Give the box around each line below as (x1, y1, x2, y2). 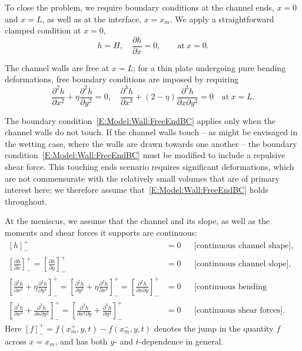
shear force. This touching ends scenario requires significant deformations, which (5, 160, 294, 172)
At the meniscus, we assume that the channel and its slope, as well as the (5, 215, 270, 227)
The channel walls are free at (5, 61, 109, 73)
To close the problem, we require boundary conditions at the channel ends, (5, 1, 274, 13)
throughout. (5, 195, 48, 207)
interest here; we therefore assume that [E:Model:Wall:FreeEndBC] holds (5, 183, 268, 196)
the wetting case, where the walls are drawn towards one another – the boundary (5, 137, 297, 149)
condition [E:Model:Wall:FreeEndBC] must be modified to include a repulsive (5, 149, 286, 161)
